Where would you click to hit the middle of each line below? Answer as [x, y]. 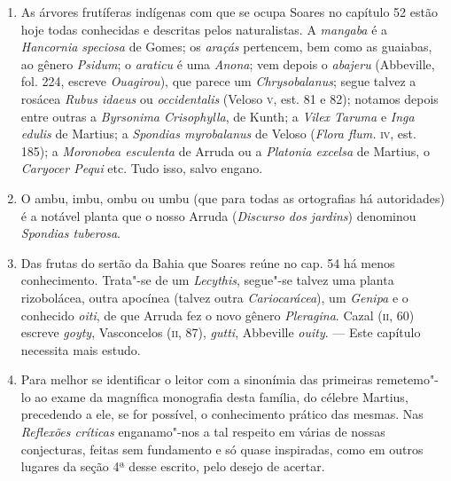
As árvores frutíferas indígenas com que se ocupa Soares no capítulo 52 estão [229, 12]
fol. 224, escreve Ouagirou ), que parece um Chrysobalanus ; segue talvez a [218, 81]
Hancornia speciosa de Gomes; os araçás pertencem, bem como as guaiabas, [226, 47]
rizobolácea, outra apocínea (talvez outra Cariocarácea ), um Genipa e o [214, 297]
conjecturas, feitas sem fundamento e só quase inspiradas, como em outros [222, 449]
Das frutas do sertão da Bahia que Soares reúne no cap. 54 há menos [208, 262]
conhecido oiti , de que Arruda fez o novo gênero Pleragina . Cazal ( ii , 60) [218, 315]
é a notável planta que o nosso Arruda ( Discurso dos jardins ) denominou [218, 215]
